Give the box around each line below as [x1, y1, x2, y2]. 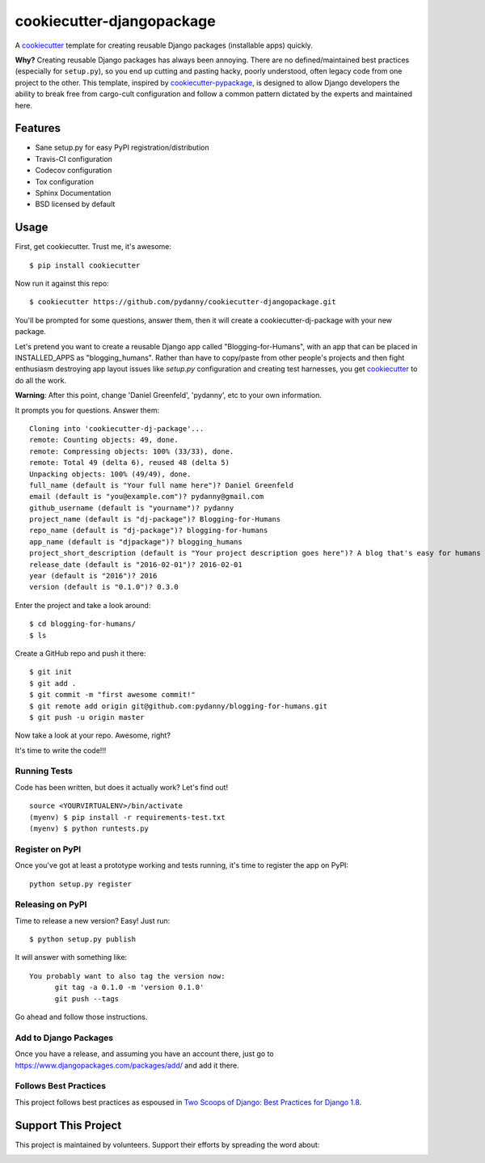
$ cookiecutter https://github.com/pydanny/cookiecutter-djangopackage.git [29, 298, 336, 307]
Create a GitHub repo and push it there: [15, 648, 146, 658]
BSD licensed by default [35, 199, 116, 209]
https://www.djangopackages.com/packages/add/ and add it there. [15, 1060, 239, 1070]
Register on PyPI [15, 844, 82, 855]
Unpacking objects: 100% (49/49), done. [29, 469, 192, 479]
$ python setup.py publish [29, 935, 137, 944]
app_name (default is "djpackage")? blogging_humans [29, 537, 242, 546]
